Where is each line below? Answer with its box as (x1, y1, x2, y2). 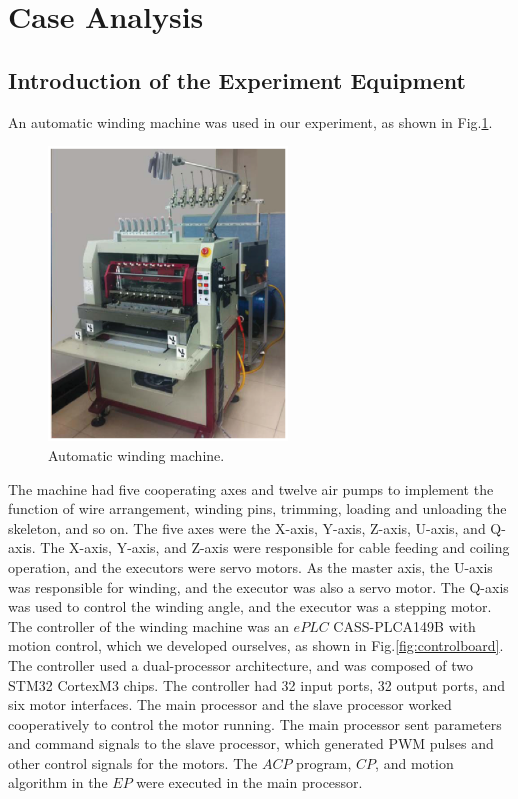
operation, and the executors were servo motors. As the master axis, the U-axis (8, 556, 493, 577)
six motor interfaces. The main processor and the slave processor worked (8, 694, 452, 715)
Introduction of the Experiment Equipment (8, 64, 466, 95)
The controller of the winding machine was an (8, 615, 289, 636)
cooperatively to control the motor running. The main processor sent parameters (8, 713, 502, 734)
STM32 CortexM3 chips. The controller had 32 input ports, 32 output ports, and (8, 674, 506, 695)
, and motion (375, 752, 454, 773)
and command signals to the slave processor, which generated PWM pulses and (8, 733, 494, 754)
